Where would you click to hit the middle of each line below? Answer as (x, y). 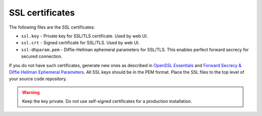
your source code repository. (38, 79)
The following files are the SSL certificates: (52, 27)
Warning (31, 92)
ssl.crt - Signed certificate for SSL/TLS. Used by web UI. (80, 43)
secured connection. (42, 56)
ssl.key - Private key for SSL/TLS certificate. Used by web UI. (84, 36)
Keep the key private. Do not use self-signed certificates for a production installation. (107, 101)
